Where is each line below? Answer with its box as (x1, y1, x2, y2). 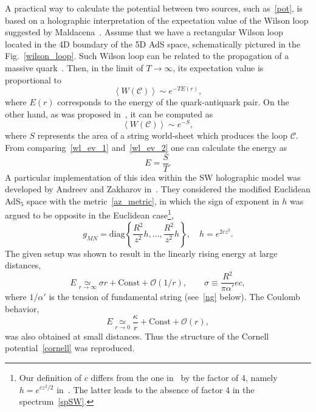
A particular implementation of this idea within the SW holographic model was (5, 170, 301, 183)
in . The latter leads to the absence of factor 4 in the (57, 383, 255, 396)
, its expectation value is (173, 61, 264, 74)
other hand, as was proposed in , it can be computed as (5, 107, 213, 120)
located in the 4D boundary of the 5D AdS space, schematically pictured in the (5, 37, 300, 50)
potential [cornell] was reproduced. (5, 341, 135, 354)
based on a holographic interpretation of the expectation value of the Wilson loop (5, 13, 309, 26)
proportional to (5, 73, 62, 86)
